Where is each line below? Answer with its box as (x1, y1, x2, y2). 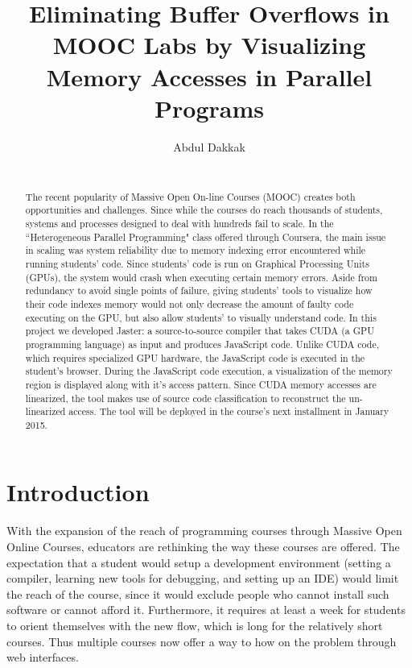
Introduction (6, 475, 150, 508)
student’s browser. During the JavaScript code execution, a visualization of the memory (25, 364, 393, 378)
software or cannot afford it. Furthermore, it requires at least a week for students (6, 601, 406, 618)
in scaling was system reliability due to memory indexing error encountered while (25, 243, 366, 257)
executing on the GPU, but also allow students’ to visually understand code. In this (25, 310, 377, 324)
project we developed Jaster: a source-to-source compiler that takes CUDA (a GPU (25, 324, 375, 338)
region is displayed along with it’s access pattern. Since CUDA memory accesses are (25, 377, 377, 391)
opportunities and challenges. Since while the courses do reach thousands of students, (25, 203, 383, 217)
